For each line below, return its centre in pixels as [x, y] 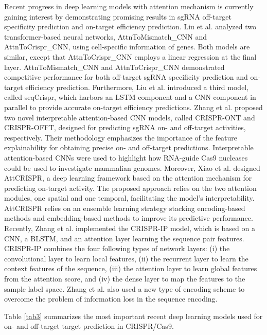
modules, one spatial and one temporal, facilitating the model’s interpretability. [129, 198]
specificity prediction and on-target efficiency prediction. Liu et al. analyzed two [130, 27]
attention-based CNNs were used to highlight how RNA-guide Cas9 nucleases [126, 157]
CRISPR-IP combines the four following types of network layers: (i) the [117, 248]
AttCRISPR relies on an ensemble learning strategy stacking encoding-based [125, 208]
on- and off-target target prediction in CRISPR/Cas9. [89, 326]
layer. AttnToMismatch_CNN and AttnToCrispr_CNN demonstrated [114, 67]
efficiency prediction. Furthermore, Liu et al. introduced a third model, [137, 87]
